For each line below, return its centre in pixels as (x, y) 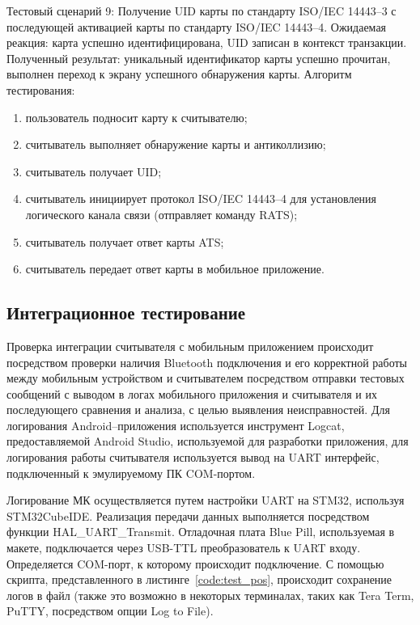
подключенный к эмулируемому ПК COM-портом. (131, 473)
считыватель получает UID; (93, 171)
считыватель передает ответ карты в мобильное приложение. (175, 269)
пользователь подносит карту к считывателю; (136, 117)
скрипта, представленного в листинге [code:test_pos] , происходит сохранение (199, 579)
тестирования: (41, 89)
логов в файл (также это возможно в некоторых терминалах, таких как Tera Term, (210, 595)
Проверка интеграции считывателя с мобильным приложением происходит (190, 346)
